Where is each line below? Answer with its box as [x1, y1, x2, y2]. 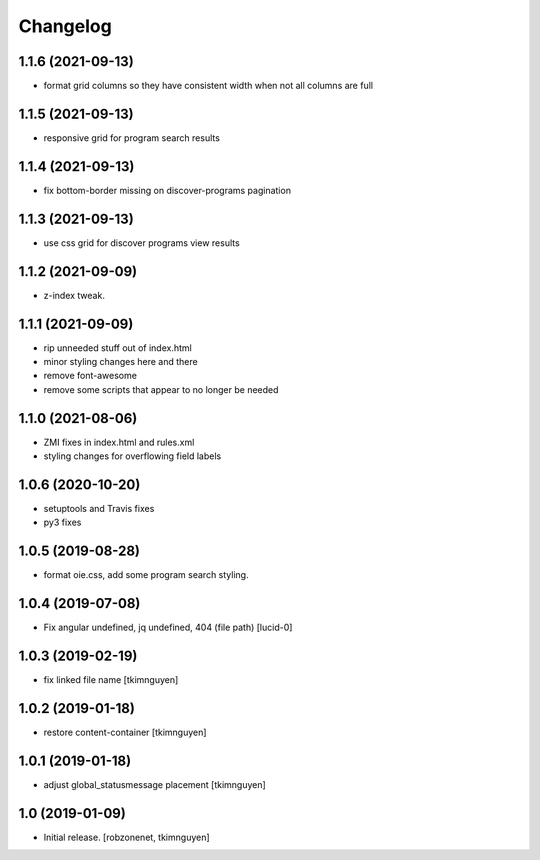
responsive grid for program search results [43, 131, 220, 144]
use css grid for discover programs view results [43, 236, 240, 249]
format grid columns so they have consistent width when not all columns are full [43, 80, 374, 92]
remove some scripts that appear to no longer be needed [43, 383, 279, 395]
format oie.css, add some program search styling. [43, 569, 249, 581]
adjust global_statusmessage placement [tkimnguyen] [43, 778, 267, 790]
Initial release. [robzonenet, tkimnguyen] [43, 831, 210, 843]
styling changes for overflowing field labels [43, 450, 222, 462]
